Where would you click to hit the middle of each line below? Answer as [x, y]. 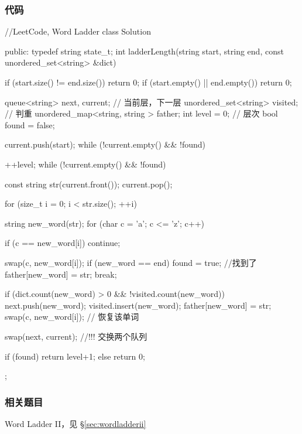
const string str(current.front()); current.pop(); [89, 184]
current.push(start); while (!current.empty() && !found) [105, 144]
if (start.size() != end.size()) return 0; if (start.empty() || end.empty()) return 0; [148, 82]
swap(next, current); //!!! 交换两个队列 [76, 336]
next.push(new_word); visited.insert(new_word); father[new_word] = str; [138, 305]
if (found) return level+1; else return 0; [75, 356]
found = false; [30, 124]
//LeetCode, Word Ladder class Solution [78, 31]
